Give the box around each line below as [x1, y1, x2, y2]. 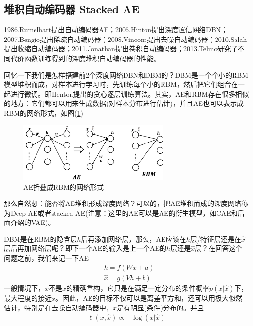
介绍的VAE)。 [10, 217, 55, 227]
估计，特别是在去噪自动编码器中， [4, 302, 113, 312]
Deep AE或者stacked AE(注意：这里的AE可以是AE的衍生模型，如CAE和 [10, 207, 238, 218]
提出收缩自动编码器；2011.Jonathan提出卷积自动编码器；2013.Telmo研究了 [4, 43, 238, 54]
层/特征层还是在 [190, 233, 241, 244]
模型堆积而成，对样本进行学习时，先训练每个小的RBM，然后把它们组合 [4, 79, 232, 89]
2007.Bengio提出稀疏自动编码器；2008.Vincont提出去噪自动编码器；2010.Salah [4, 34, 247, 44]
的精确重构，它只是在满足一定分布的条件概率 [66, 283, 210, 293]
